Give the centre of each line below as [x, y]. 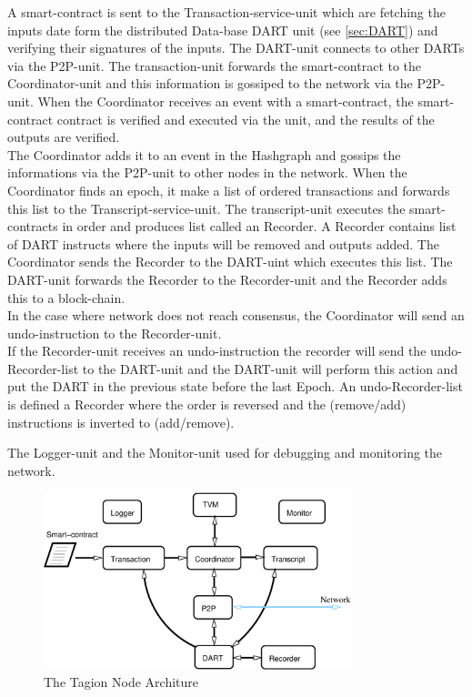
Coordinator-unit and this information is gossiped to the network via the [210, 83]
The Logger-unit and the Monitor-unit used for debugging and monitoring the [225, 453]
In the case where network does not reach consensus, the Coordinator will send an [236, 315]
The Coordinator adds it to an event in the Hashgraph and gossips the [204, 154]
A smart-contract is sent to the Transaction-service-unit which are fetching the [226, 12]
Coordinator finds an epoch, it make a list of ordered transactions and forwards [229, 190]
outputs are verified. [64, 137]
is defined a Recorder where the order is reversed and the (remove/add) [207, 404]
